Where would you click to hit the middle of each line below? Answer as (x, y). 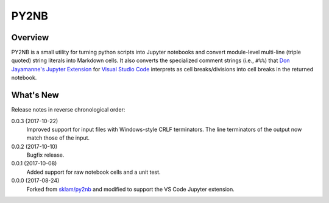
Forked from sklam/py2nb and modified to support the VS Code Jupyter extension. (130, 189)
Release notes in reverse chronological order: (68, 110)
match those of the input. (58, 138)
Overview (30, 37)
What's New (35, 95)
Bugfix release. (45, 155)
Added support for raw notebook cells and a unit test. (94, 172)
